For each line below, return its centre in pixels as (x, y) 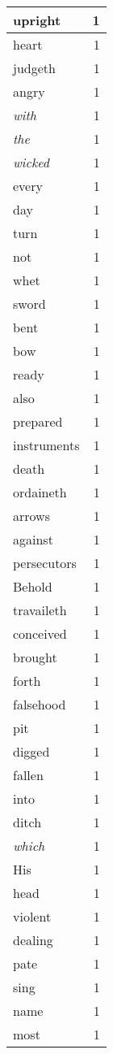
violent (32, 916)
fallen (28, 775)
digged (31, 751)
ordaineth (40, 492)
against (33, 539)
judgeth (34, 68)
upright (37, 20)
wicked (31, 162)
